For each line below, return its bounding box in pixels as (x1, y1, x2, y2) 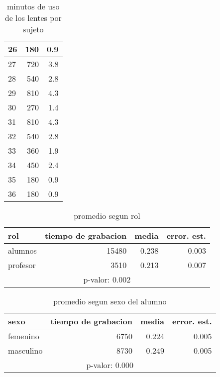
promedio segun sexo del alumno (53, 295, 167, 307)
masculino (8, 345, 43, 356)
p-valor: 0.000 (86, 359, 134, 371)
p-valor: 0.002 (83, 274, 131, 285)
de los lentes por (4, 12, 62, 23)
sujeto (23, 23, 44, 35)
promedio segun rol (74, 210, 140, 221)
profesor (8, 259, 36, 271)
